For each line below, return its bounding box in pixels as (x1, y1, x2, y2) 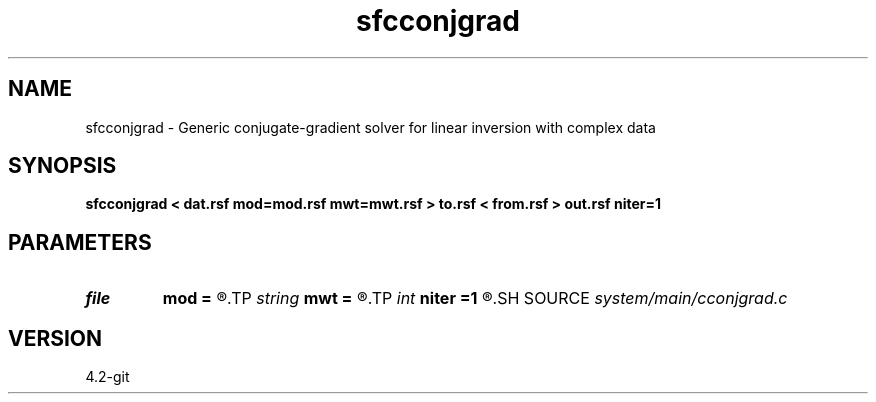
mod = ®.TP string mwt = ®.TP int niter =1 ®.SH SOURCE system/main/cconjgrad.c (162, 288, 788, 309)
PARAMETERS (8, 229, 152, 255)
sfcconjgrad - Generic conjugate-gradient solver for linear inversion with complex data (85, 118, 656, 136)
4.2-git (85, 368, 130, 386)
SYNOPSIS (8, 153, 117, 179)
